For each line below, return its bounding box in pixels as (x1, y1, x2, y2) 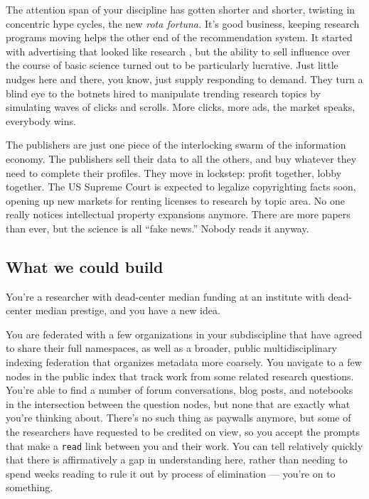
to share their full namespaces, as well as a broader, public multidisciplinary (6, 340, 337, 355)
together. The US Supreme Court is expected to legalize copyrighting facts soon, (6, 179, 356, 194)
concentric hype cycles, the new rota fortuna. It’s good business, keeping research (6, 16, 360, 31)
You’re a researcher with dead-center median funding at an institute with (6, 289, 325, 304)
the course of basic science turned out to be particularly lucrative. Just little (6, 58, 338, 73)
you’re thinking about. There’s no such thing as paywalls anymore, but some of (6, 410, 351, 425)
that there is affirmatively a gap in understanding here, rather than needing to (6, 452, 348, 467)
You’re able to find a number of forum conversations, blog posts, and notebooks (6, 382, 353, 397)
